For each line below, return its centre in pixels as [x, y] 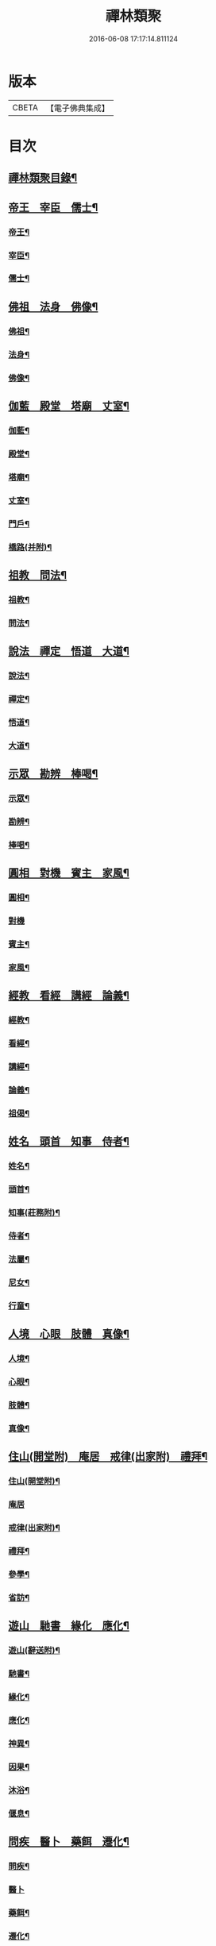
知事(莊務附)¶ [34, 1213]
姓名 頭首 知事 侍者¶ [69, 1141]
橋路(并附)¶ [30, 547]
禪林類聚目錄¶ [43, 178]
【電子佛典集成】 [77, 108]
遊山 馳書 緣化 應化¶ [69, 1626]
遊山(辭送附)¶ [34, 1651]
